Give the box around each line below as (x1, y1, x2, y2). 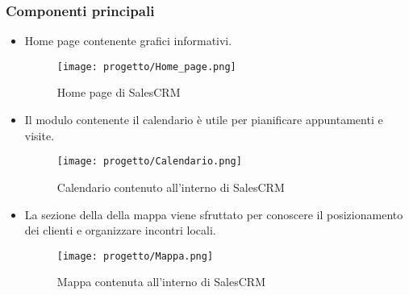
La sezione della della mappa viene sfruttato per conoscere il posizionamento (24, 206, 403, 222)
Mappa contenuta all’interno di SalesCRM (56, 273, 265, 290)
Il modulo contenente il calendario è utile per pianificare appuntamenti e (24, 111, 383, 128)
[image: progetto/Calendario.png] (56, 156, 242, 168)
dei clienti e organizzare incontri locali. (24, 222, 216, 239)
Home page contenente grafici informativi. (24, 32, 232, 49)
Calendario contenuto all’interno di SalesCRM (56, 178, 285, 195)
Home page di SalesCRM (56, 84, 181, 101)
